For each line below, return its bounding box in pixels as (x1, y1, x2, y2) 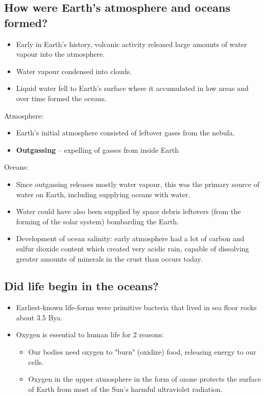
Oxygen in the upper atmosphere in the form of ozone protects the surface (28, 374, 261, 384)
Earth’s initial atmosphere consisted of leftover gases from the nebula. (16, 127, 235, 138)
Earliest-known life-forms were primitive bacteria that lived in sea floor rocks (16, 302, 257, 313)
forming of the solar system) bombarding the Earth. (16, 216, 179, 226)
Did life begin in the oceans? (4, 278, 159, 294)
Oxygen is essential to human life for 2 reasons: (16, 329, 164, 340)
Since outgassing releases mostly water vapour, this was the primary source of (16, 178, 260, 189)
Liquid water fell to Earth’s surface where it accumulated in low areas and (16, 83, 249, 94)
